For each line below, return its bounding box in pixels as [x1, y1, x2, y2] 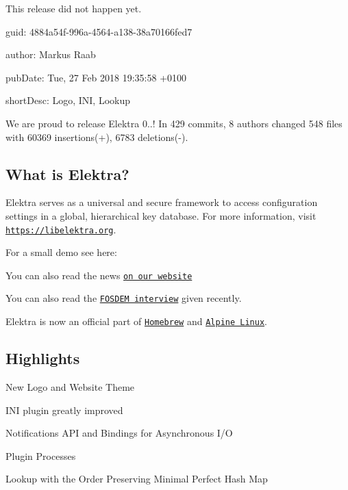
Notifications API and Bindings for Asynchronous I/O [5, 426, 233, 440]
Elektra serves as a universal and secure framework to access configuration [5, 195, 318, 209]
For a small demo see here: [5, 245, 117, 259]
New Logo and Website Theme [5, 379, 135, 394]
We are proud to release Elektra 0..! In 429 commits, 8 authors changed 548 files [5, 116, 343, 130]
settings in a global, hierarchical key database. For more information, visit [5, 208, 316, 222]
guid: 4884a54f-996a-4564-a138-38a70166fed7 [5, 24, 192, 38]
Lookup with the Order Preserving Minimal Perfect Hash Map [5, 472, 268, 486]
